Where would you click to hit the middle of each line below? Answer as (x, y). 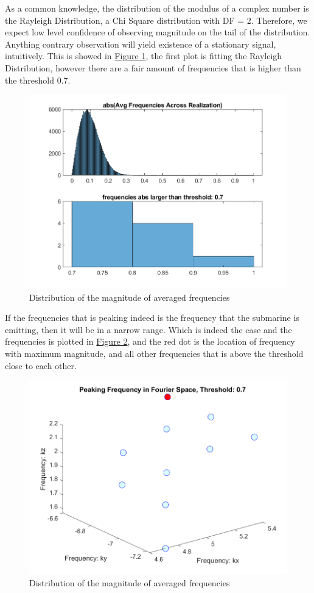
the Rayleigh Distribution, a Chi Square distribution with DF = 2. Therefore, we (156, 20)
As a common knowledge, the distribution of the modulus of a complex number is (157, 8)
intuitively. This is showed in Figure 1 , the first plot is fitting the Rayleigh (144, 56)
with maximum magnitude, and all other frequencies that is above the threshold (154, 353)
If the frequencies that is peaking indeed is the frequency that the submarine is (152, 318)
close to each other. (41, 365)
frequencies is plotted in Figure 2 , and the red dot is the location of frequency (150, 341)
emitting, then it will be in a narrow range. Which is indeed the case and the (148, 329)
